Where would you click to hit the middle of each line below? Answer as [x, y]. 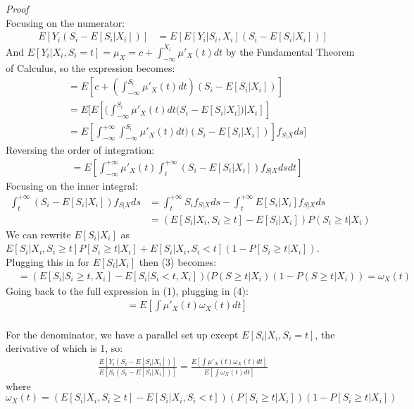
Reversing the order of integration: [80, 150]
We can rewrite [38, 234]
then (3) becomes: [178, 261]
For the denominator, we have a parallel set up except [122, 334]
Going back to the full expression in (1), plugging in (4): [127, 290]
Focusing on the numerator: [65, 22]
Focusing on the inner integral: [72, 185]
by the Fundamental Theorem [290, 51]
